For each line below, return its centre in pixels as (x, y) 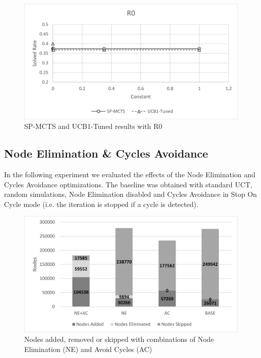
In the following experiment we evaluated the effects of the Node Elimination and (130, 174)
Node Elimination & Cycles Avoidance (106, 153)
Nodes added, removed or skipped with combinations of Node (119, 339)
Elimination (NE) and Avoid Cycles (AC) (88, 349)
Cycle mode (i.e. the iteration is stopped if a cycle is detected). (101, 204)
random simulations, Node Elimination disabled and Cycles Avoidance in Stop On (130, 194)
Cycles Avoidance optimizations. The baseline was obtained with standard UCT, (128, 184)
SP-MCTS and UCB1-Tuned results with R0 (93, 126)
